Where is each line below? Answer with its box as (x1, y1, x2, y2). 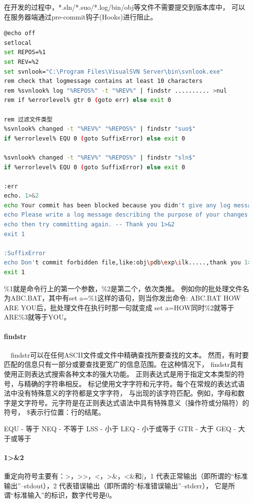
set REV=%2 (4, 58, 39, 65)
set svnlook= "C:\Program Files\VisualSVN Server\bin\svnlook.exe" (4, 68, 224, 75)
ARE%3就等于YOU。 (4, 312, 71, 322)
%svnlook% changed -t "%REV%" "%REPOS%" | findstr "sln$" (4, 154, 196, 161)
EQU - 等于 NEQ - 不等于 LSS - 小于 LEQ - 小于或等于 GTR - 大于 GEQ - (4, 423, 236, 433)
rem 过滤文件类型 (4, 116, 53, 123)
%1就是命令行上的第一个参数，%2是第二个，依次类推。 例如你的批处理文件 (4, 283, 242, 293)
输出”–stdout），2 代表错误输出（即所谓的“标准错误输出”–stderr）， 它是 (4, 480, 229, 490)
